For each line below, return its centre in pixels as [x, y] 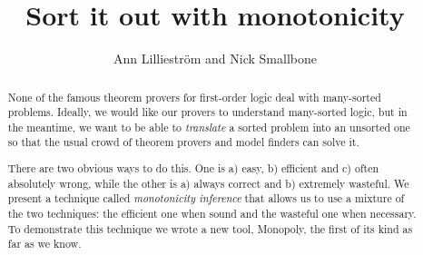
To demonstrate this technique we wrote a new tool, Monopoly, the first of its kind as [210, 228]
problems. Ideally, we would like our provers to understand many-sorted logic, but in [207, 112]
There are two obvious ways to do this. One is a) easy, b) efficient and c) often [193, 168]
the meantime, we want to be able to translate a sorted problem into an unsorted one [209, 127]
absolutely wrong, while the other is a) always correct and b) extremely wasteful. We [208, 183]
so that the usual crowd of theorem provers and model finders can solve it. [183, 142]
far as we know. [44, 244]
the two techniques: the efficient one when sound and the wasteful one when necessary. [212, 213]
